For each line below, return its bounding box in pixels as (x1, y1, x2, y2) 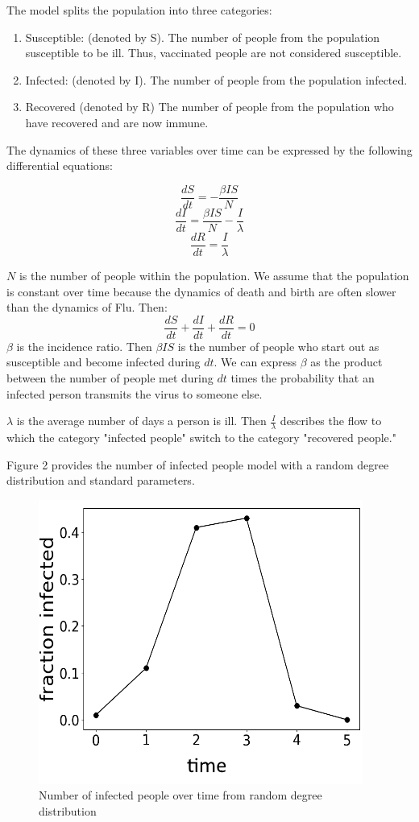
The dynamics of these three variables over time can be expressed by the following (6, 141, 413, 158)
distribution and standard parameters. (6, 472, 195, 489)
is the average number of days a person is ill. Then (16, 412, 267, 429)
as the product (310, 353, 383, 370)
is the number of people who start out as (177, 337, 380, 354)
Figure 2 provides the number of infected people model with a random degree (6, 456, 389, 473)
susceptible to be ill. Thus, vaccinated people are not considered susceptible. (25, 44, 402, 61)
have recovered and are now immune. (25, 114, 209, 130)
